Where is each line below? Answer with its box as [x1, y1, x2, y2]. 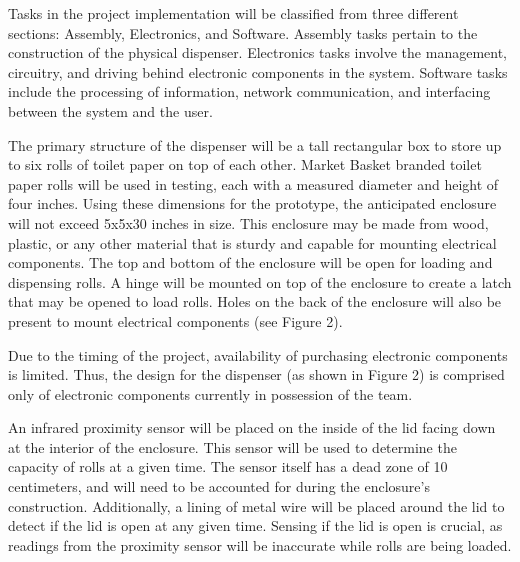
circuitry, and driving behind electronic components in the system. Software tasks [8, 61, 508, 82]
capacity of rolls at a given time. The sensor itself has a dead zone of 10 [8, 456, 448, 477]
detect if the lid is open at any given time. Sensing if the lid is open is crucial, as [8, 515, 503, 536]
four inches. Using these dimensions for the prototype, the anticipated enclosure [8, 193, 497, 214]
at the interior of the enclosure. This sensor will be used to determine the [8, 436, 457, 457]
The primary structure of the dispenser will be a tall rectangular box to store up [8, 134, 502, 155]
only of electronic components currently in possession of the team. [8, 383, 413, 404]
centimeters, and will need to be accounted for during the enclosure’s [8, 476, 430, 497]
